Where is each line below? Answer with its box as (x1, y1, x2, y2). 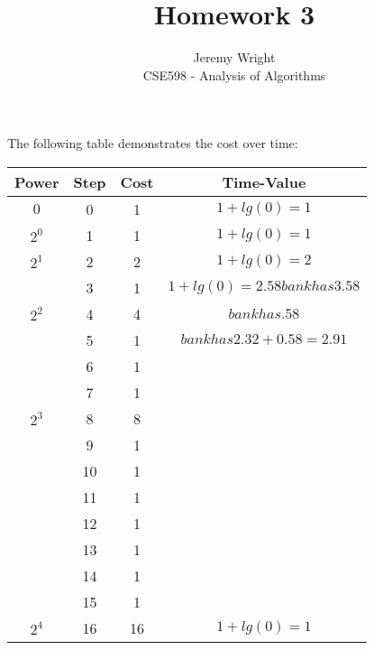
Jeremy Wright (193, 48, 276, 67)
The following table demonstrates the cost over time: (7, 134, 298, 153)
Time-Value (222, 171, 306, 192)
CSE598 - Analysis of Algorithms (142, 65, 326, 84)
